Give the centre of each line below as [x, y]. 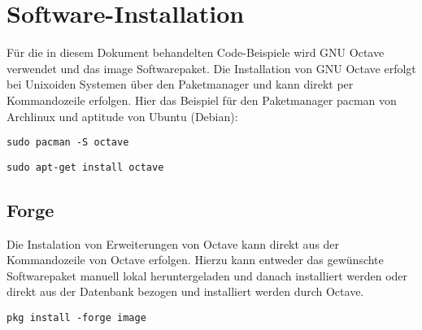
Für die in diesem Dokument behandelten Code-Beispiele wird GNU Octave [196, 52]
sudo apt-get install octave [85, 167]
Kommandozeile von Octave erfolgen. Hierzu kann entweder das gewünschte [195, 260]
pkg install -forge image [76, 317]
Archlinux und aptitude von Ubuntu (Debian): [122, 116]
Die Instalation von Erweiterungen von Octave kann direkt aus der [173, 243]
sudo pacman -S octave [68, 143]
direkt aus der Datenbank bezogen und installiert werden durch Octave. [185, 291]
